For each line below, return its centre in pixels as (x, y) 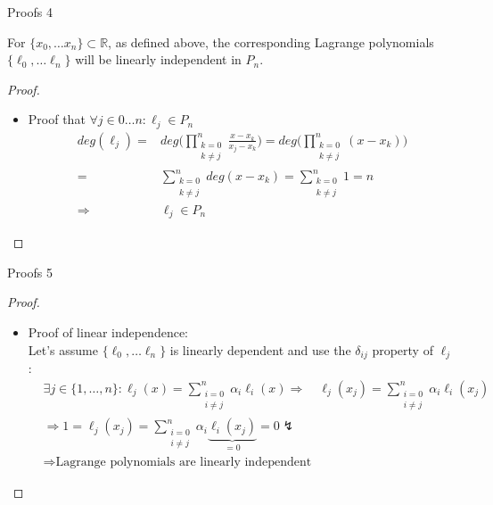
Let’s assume (63, 349)
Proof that (57, 119)
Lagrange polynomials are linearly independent (184, 462)
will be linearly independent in (158, 59)
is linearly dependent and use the (260, 349)
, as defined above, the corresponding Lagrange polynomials (271, 41)
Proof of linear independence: (108, 331)
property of (403, 349)
